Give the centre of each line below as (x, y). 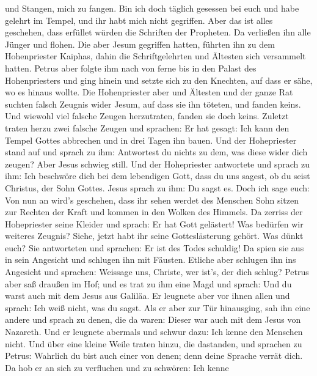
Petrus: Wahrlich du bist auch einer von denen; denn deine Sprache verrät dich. (154, 356)
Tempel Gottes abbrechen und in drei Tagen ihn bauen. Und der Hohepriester (151, 140)
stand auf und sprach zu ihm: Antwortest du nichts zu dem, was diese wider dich (156, 152)
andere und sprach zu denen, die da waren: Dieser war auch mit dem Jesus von (153, 319)
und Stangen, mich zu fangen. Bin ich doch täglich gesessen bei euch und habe (152, 8)
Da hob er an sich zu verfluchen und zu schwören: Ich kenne (117, 367)
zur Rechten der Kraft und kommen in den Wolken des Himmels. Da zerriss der (154, 212)
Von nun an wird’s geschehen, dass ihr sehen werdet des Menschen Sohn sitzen (152, 200)
